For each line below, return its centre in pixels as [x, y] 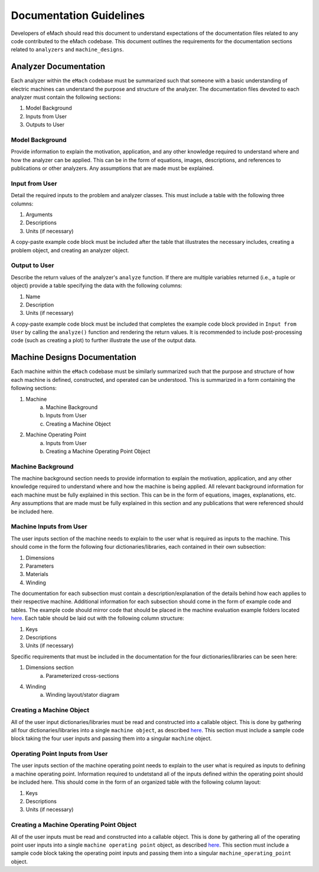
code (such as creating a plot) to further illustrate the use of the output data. [104, 340]
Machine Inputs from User [49, 527]
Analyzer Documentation [58, 67]
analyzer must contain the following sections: [66, 97]
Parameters [40, 566]
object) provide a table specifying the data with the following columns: [97, 286]
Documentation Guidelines [78, 15]
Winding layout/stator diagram [82, 695]
